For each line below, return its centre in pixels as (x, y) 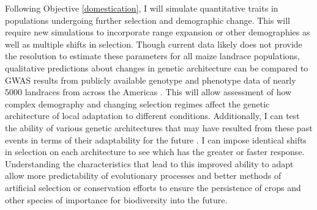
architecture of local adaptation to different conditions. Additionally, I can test (152, 116)
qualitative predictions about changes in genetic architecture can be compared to (157, 67)
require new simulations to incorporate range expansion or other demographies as (158, 32)
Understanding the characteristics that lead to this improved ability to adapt (149, 163)
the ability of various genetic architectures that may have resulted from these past (159, 127)
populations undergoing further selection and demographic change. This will (147, 20)
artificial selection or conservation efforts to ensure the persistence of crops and (153, 187)
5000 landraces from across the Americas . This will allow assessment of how (148, 92)
